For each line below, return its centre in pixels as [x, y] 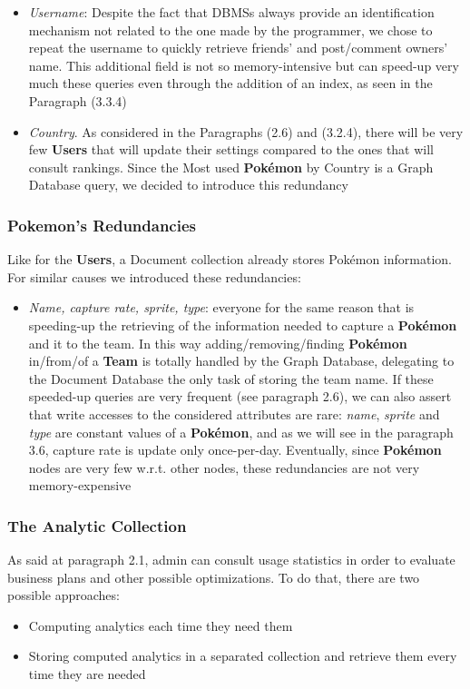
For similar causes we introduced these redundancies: [154, 276]
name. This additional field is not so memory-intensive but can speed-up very [244, 65]
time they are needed [87, 674]
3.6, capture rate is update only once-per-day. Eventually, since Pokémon [235, 450]
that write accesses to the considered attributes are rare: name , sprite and [234, 413]
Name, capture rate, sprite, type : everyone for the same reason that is [221, 307]
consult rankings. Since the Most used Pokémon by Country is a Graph [231, 167]
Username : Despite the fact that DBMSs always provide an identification [231, 12]
